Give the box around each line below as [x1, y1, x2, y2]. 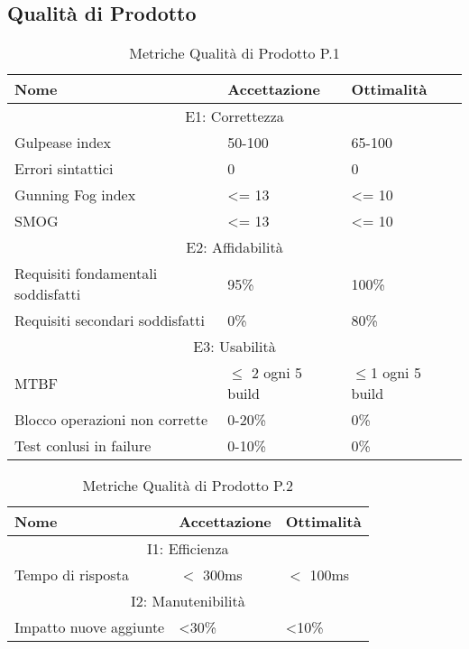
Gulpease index [14, 132, 111, 153]
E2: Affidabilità [186, 236, 283, 258]
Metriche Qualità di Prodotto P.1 [129, 42, 340, 64]
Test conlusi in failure [14, 435, 152, 457]
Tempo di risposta [14, 564, 129, 586]
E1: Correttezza [185, 106, 284, 127]
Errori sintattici [14, 158, 114, 180]
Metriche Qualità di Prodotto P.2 [82, 475, 294, 496]
